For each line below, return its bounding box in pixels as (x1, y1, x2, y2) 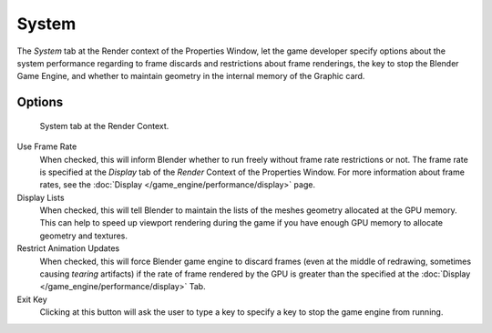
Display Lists (16, 192, 65, 203)
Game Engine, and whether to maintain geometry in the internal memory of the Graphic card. (16, 71, 365, 82)
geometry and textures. (39, 230, 128, 241)
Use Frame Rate (16, 141, 77, 152)
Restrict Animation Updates (16, 243, 120, 254)
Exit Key (16, 294, 47, 305)
